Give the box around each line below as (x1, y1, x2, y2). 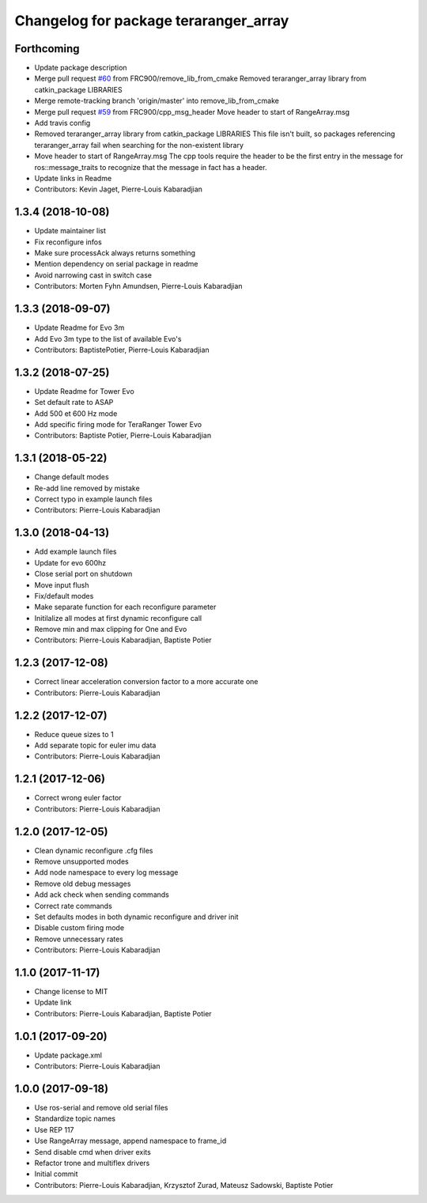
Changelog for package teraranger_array (14, 12, 289, 29)
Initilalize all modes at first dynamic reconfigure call (34, 613, 202, 622)
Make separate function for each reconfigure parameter (34, 602, 217, 612)
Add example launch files (34, 547, 117, 557)
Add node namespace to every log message (34, 868, 179, 877)
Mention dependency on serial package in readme (34, 259, 198, 269)
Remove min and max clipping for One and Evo (34, 625, 187, 634)
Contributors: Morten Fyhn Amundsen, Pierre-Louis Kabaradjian (34, 282, 243, 291)
